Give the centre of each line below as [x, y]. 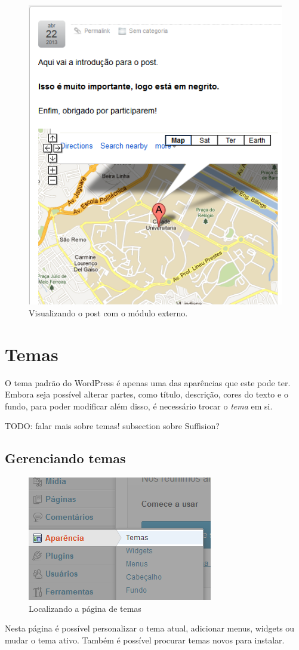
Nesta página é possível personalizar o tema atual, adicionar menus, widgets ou [150, 628]
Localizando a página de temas [85, 608]
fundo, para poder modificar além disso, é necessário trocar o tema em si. [139, 406]
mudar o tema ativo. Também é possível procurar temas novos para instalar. [145, 640]
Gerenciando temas [65, 458]
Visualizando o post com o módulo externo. [108, 312]
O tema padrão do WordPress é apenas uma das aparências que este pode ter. [148, 382]
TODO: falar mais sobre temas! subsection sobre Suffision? [112, 426]
